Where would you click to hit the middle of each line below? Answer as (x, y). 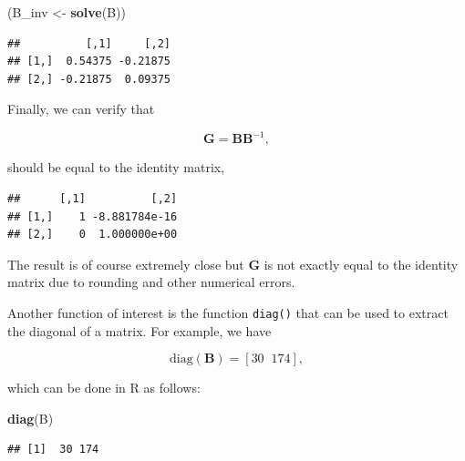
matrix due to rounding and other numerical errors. (151, 282)
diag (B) (31, 418)
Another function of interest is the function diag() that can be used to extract (228, 313)
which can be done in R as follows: (104, 388)
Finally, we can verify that (81, 109)
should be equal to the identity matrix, (116, 167)
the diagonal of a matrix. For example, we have (139, 330)
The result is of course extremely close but (126, 264)
